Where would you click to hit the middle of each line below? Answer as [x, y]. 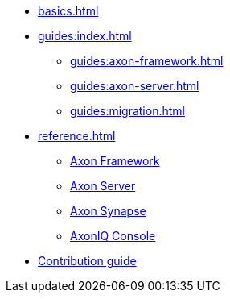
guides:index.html [85, 36]
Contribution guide [87, 261]
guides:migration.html [127, 111]
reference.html [77, 136]
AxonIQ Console [113, 236]
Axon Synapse [108, 211]
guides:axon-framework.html [147, 61]
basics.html [68, 11]
